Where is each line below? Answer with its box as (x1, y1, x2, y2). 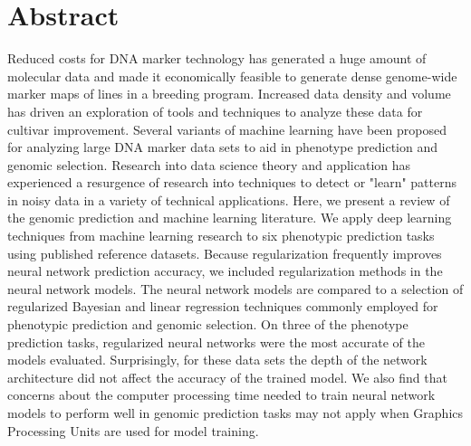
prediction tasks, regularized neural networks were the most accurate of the (7, 332, 425, 351)
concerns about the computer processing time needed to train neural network (7, 385, 436, 404)
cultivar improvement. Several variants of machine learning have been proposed (7, 119, 447, 138)
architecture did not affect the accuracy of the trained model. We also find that (7, 367, 447, 386)
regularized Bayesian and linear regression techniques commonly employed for (7, 297, 438, 316)
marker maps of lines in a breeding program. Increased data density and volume (7, 84, 451, 103)
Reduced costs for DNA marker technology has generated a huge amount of (7, 49, 427, 68)
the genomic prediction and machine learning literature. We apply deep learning (7, 208, 452, 227)
